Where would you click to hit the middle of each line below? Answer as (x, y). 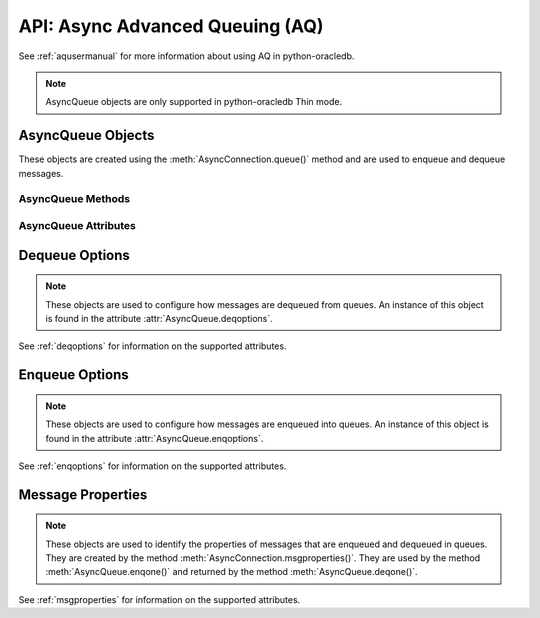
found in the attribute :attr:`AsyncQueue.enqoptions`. (154, 438)
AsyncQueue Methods (74, 199)
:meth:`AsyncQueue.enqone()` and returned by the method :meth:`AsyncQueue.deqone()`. (232, 572)
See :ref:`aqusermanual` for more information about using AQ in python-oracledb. (186, 56)
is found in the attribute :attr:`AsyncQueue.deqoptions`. (159, 318)
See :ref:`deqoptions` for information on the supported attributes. (152, 346)
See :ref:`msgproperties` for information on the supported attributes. (159, 599)
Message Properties (83, 494)
